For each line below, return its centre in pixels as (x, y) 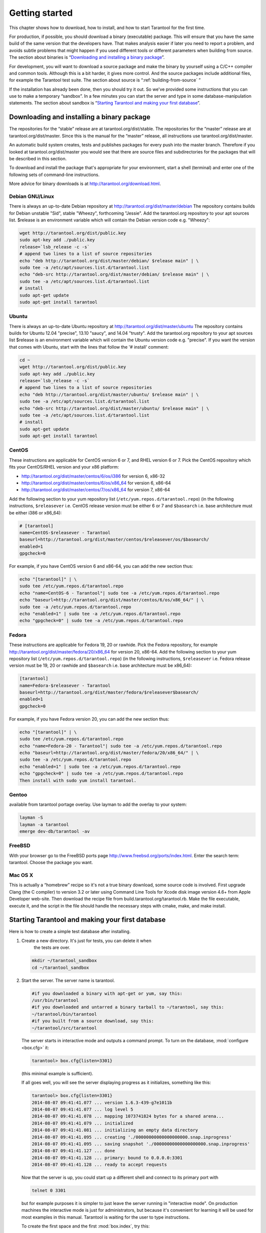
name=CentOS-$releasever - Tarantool (65, 532)
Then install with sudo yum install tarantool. (78, 780)
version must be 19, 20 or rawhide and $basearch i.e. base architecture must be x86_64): (100, 665)
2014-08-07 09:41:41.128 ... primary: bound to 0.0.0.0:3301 (107, 1158)
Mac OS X (21, 875)
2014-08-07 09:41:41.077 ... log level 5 (83, 1109)
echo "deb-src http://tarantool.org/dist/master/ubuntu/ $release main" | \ (114, 408)
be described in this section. (38, 158)
